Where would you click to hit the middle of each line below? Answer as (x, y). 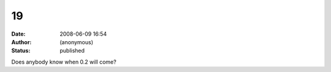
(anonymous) (77, 42)
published (72, 51)
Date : (18, 34)
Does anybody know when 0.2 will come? (64, 62)
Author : (21, 42)
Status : (21, 51)
